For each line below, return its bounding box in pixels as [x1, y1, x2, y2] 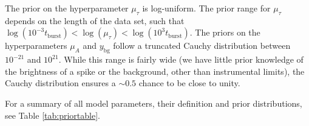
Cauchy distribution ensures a [5, 77, 116, 89]
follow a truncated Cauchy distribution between [113, 39, 291, 52]
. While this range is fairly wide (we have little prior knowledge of [58, 53, 304, 66]
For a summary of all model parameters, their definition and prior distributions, [5, 96, 302, 109]
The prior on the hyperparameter [5, 2, 129, 14]
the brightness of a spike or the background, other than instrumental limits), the [5, 65, 305, 77]
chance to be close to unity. [138, 77, 240, 89]
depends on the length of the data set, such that [5, 14, 185, 27]
